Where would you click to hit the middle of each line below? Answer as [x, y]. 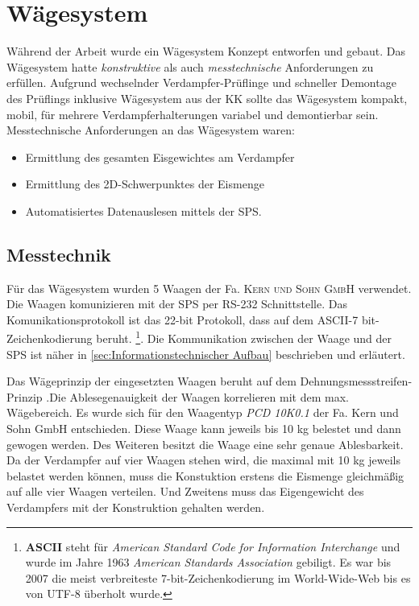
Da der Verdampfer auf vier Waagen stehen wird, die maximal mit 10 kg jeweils [203, 460]
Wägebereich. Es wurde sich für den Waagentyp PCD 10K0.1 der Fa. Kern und [203, 412]
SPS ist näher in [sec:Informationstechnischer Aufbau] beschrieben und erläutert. [206, 354]
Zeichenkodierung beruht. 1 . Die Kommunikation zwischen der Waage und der [199, 337]
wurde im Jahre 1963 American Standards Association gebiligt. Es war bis [208, 562]
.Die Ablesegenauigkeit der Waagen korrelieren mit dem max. [197, 396]
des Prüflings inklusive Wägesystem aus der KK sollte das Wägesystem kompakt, [207, 98]
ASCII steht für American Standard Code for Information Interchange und [213, 546]
